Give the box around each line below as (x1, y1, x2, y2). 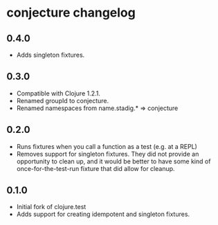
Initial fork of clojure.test (16, 203, 87, 211)
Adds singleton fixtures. (16, 51, 85, 59)
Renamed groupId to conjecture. (16, 96, 109, 105)
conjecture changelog (6, 5, 136, 21)
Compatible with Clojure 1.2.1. (16, 89, 101, 98)
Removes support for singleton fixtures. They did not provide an (16, 150, 199, 158)
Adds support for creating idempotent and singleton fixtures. (16, 210, 190, 219)
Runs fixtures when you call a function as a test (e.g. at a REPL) (16, 142, 198, 150)
